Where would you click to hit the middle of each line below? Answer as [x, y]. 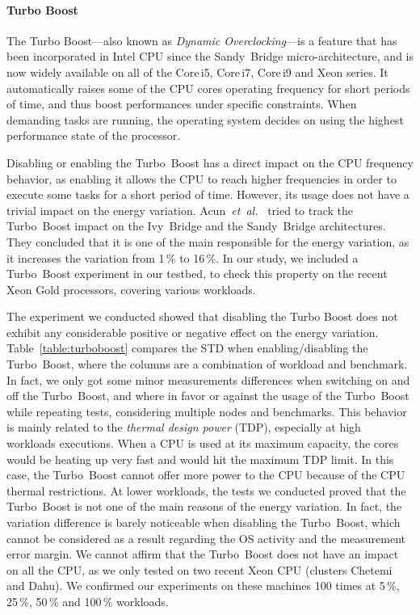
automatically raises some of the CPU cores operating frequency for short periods [208, 88]
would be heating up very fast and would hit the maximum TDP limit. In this [200, 459]
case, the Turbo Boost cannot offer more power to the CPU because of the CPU [206, 475]
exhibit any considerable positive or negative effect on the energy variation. [193, 332]
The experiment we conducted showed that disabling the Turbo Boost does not [202, 316]
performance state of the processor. [94, 135]
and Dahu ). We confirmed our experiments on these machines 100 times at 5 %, [203, 586]
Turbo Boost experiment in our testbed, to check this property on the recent [197, 274]
